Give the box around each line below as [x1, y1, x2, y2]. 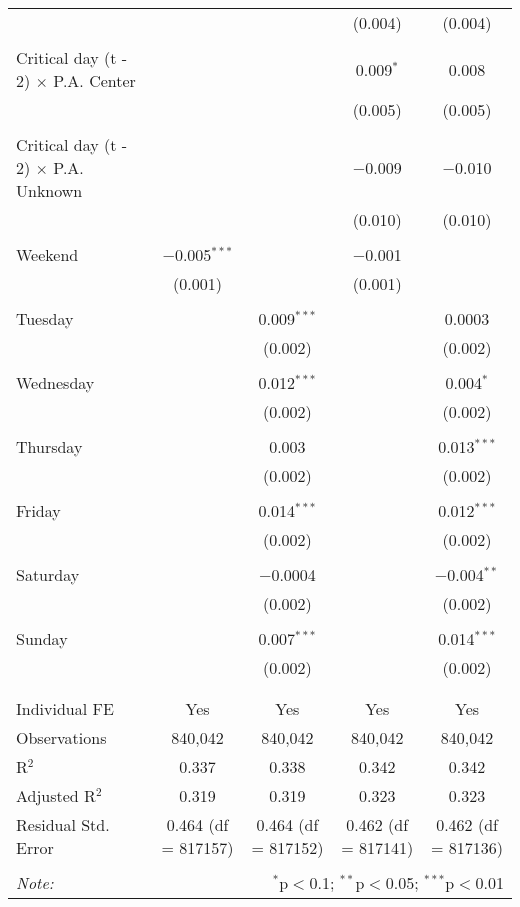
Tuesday [16, 307, 74, 330]
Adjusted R [16, 784, 96, 807]
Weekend [16, 243, 79, 266]
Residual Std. [16, 813, 110, 836]
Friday [16, 499, 61, 522]
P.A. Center [53, 69, 136, 92]
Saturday [16, 563, 80, 586]
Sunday [16, 627, 68, 650]
